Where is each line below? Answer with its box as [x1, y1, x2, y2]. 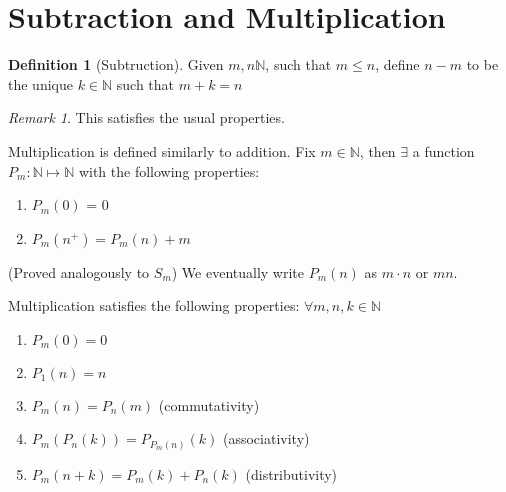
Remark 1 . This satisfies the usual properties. [8, 107, 285, 128]
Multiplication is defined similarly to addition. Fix [8, 140, 316, 161]
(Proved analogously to [8, 261, 150, 282]
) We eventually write [171, 261, 305, 282]
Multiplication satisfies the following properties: [8, 295, 300, 316]
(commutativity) [158, 394, 260, 415]
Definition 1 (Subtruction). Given [8, 54, 224, 75]
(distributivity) [245, 463, 338, 484]
